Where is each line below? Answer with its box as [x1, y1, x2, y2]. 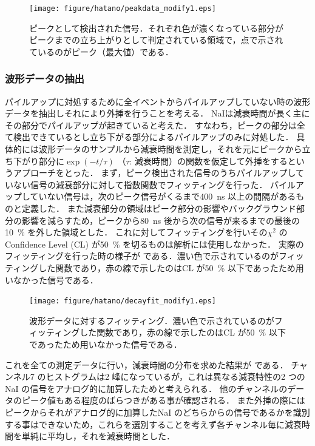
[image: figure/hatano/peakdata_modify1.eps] [29, 4, 216, 13]
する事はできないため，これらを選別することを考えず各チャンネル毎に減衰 [5, 417, 302, 430]
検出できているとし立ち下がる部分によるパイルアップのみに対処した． [13, 130, 294, 143]
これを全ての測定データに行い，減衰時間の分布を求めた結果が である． [5, 358, 288, 371]
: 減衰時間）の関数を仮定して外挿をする [129, 154, 288, 167]
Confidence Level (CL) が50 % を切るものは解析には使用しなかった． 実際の [5, 237, 304, 250]
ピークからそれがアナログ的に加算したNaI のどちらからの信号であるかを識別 [5, 405, 310, 418]
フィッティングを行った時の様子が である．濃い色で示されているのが [5, 249, 279, 262]
